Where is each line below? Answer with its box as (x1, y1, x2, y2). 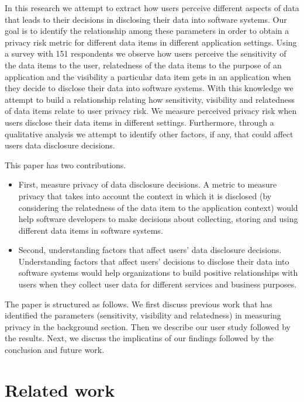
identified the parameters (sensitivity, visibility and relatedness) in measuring (5, 309, 281, 321)
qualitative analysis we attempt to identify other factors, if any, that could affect (5, 127, 293, 140)
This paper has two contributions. (5, 158, 126, 171)
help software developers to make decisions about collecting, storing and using (18, 213, 298, 225)
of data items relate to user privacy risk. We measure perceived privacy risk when (5, 105, 297, 117)
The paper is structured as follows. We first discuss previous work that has (5, 297, 272, 310)
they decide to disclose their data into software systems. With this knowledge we (5, 82, 293, 94)
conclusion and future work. (5, 344, 105, 356)
